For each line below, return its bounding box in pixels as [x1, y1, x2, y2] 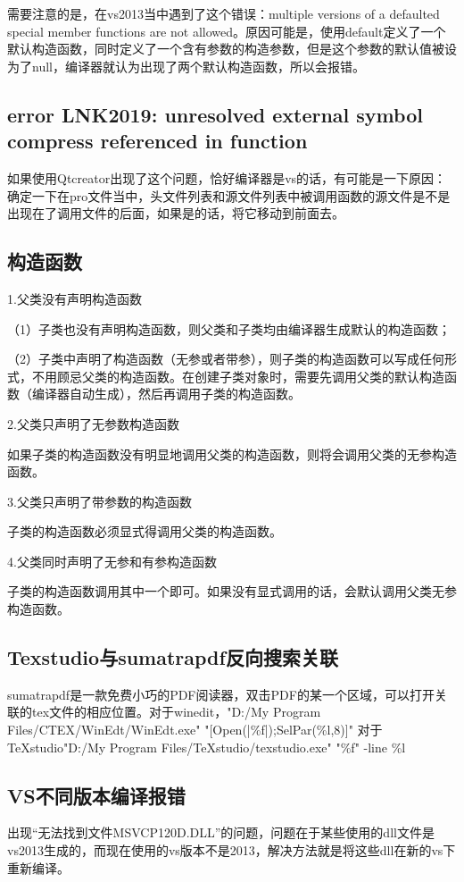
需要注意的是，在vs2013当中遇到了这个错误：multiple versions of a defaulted [7, 4, 440, 22]
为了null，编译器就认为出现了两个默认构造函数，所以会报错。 [7, 56, 365, 75]
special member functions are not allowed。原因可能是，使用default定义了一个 [7, 21, 446, 40]
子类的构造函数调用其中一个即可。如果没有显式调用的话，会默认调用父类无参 [7, 582, 457, 601]
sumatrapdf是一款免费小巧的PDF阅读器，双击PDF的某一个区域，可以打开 [7, 685, 435, 703]
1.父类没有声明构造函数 [7, 289, 142, 307]
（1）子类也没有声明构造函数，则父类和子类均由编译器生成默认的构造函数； [7, 319, 451, 338]
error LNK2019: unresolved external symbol [7, 100, 423, 128]
